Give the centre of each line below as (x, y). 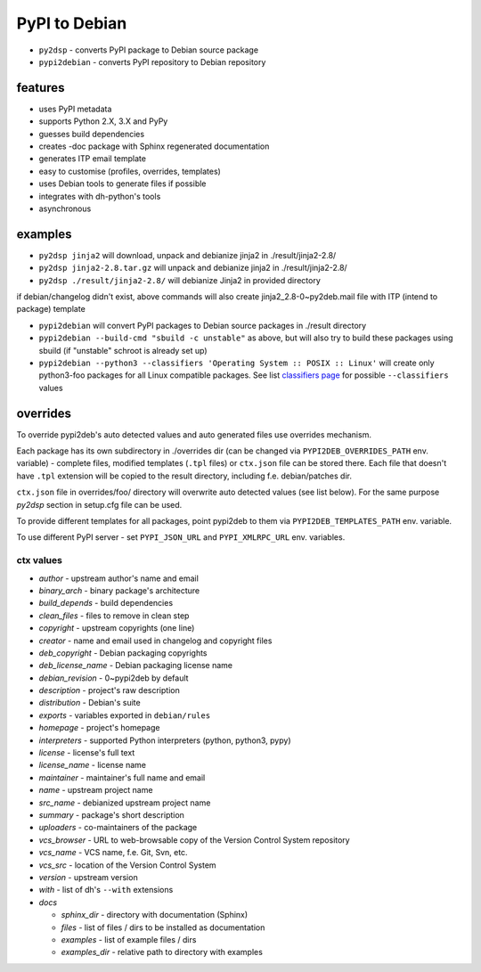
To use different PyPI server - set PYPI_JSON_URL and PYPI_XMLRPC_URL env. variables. (181, 537)
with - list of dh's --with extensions (106, 890)
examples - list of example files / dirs (129, 939)
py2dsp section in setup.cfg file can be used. (99, 504)
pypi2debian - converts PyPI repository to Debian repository (152, 61)
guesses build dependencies (92, 134)
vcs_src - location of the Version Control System (128, 865)
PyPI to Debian (72, 23)
